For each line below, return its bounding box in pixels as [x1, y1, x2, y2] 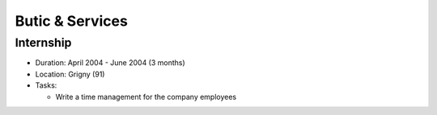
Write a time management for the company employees [55, 92, 237, 101]
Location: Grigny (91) [35, 69, 105, 79]
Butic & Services [15, 12, 129, 30]
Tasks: [35, 80, 57, 90]
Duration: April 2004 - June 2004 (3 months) [35, 58, 185, 68]
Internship [15, 35, 72, 50]
